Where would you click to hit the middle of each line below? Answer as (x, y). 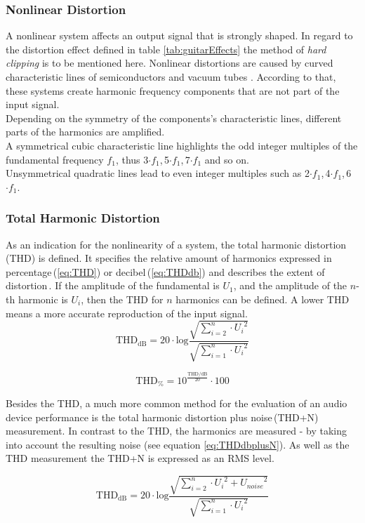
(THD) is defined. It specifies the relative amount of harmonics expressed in (169, 258)
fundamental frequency (55, 159)
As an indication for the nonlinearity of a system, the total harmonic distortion (176, 244)
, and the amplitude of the (290, 285)
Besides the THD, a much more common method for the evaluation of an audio (177, 403)
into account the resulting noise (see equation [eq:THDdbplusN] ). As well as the (178, 444)
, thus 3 (132, 159)
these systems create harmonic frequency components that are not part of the (173, 90)
